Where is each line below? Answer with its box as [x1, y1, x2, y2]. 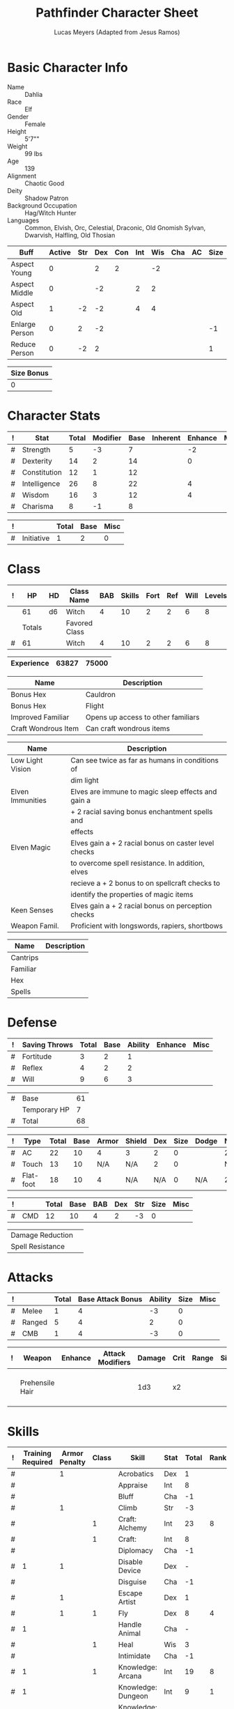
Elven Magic [10, 842, 51, 852]
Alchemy [118, 1523, 148, 1533]
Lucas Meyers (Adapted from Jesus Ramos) [54, 28, 180, 36]
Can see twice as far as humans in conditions [70, 755, 219, 765]
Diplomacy [118, 1546, 153, 1556]
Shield [125, 1136, 148, 1146]
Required [22, 1457, 54, 1467]
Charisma [22, 501, 54, 511]
